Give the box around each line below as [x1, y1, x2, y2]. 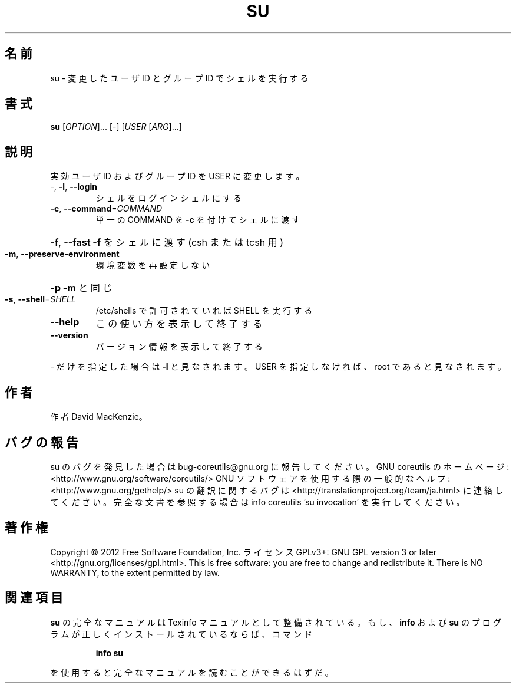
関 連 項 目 [5, 590, 63, 605]
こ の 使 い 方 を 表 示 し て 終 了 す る [95, 318, 263, 330]
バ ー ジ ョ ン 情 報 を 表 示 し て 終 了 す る [95, 341, 263, 352]
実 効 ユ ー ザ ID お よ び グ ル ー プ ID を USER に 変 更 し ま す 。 [50, 171, 305, 182]
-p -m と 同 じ [50, 282, 113, 294]
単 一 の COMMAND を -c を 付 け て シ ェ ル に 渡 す [95, 215, 300, 225]
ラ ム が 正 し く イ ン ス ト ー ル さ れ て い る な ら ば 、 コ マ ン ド [50, 628, 312, 639]
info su [95, 647, 124, 658]
